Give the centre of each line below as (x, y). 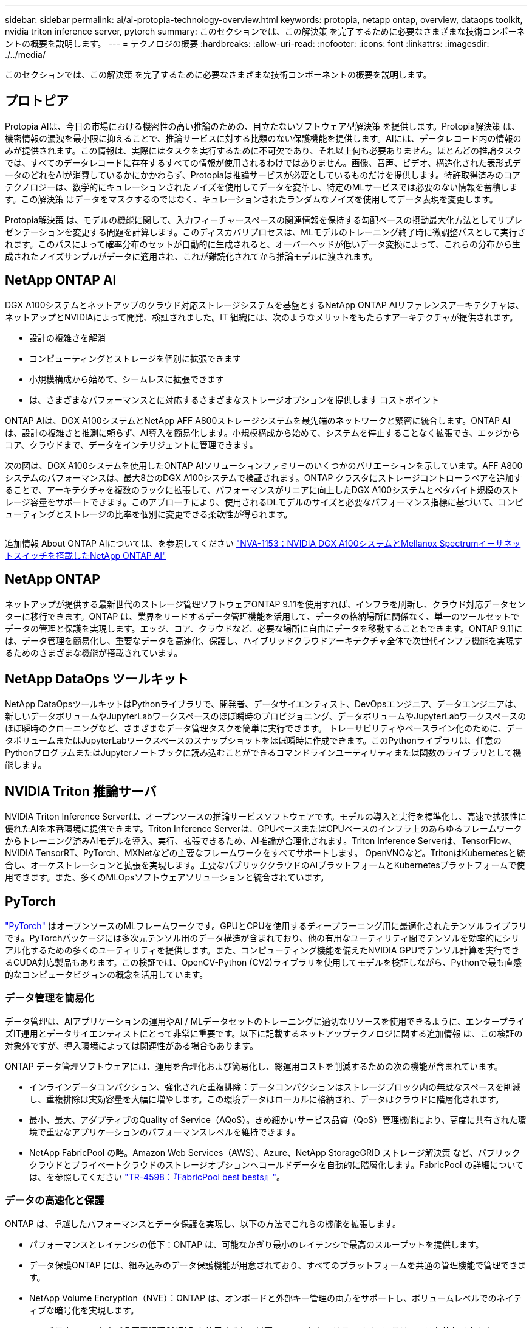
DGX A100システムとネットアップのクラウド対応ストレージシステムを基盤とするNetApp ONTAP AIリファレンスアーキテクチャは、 (264, 305)
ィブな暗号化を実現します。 (84, 1310)
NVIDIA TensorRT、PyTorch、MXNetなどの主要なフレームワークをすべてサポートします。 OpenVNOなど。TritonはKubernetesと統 (265, 853)
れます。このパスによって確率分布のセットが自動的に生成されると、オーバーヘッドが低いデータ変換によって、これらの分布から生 (263, 244)
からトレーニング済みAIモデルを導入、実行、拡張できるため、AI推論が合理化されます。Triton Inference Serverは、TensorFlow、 (261, 841)
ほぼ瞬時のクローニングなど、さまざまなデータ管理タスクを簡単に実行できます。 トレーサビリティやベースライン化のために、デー (264, 728)
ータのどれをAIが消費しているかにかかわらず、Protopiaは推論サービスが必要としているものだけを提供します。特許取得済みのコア (263, 175)
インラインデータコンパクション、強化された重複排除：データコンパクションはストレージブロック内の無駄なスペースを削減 (275, 1087)
